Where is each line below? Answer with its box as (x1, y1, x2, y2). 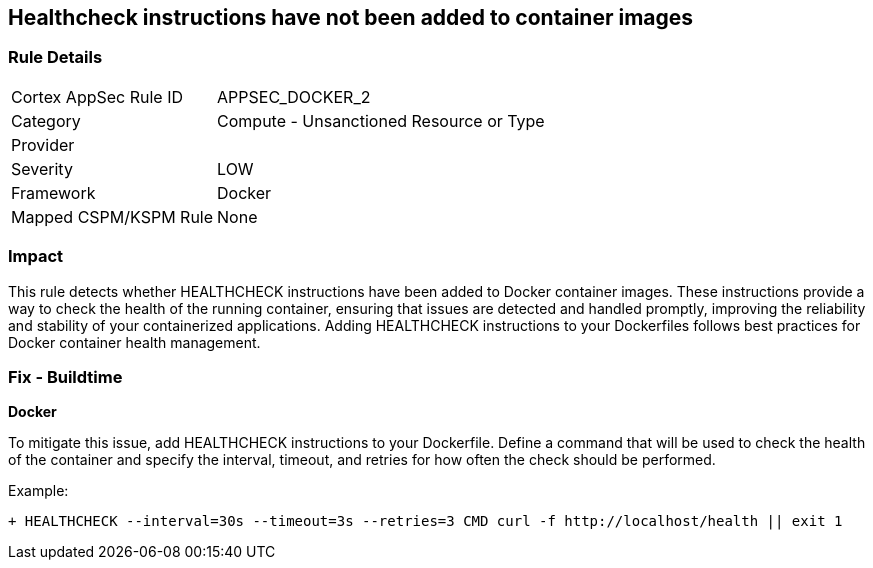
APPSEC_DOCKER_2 (217, 86, 371, 107)
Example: (8, 482, 69, 500)
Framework (11, 182, 96, 203)
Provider (11, 134, 75, 155)
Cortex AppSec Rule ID (11, 86, 184, 107)
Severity (11, 158, 73, 179)
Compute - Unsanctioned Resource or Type (217, 110, 545, 131)
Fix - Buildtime (8, 366, 123, 387)
